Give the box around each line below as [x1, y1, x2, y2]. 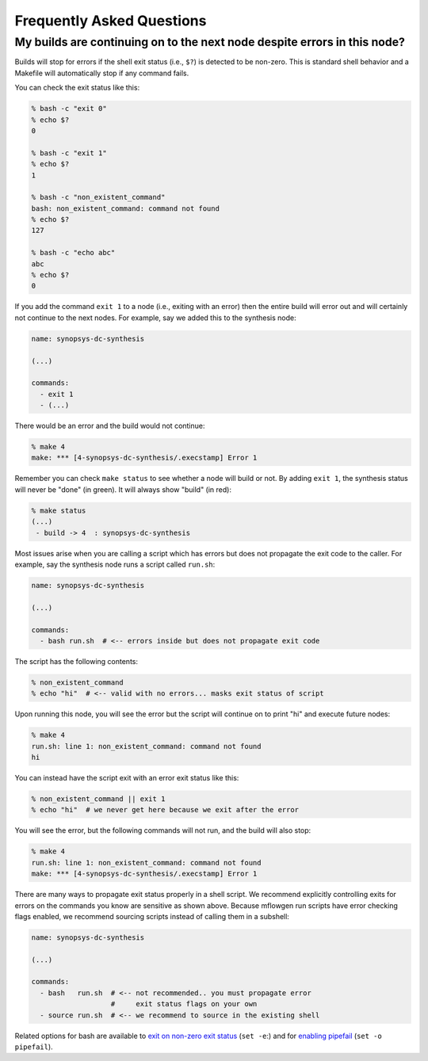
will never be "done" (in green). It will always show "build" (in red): [14, 484, 231, 494]
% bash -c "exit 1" [31, 148, 107, 158]
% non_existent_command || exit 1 [31, 795, 166, 803]
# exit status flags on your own [110, 999, 258, 1009]
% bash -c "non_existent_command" [31, 193, 166, 202]
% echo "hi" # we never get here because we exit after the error [31, 805, 300, 815]
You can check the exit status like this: [14, 83, 140, 93]
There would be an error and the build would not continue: [14, 421, 205, 431]
